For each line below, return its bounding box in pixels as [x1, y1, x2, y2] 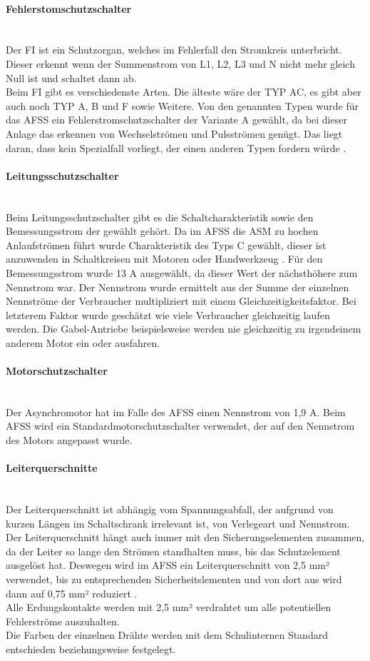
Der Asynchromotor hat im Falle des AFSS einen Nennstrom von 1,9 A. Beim [6, 404, 346, 419]
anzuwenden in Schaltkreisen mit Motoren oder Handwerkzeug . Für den [6, 251, 323, 266]
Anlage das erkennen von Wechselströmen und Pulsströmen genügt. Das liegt [6, 126, 343, 141]
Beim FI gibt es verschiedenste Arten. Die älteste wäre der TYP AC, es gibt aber [6, 84, 361, 99]
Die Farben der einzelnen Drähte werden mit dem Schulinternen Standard [6, 627, 328, 642]
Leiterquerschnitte [6, 460, 98, 475]
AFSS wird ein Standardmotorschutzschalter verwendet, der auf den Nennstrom [6, 418, 355, 433]
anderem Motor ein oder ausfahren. [6, 335, 160, 350]
